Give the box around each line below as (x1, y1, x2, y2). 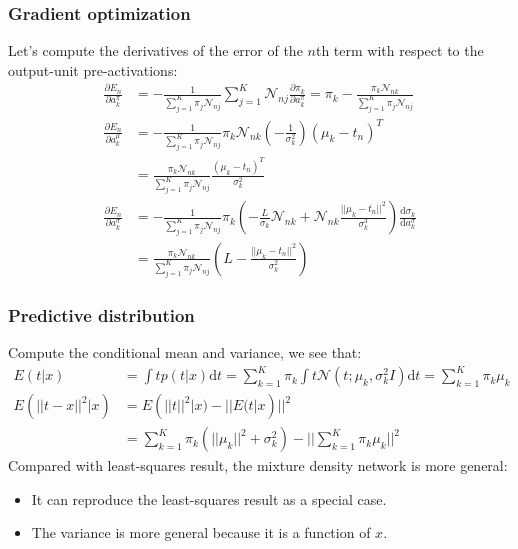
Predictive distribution (8, 302, 195, 327)
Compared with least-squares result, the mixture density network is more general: (8, 455, 508, 476)
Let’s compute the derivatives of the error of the (8, 40, 303, 61)
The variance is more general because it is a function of (31, 522, 371, 543)
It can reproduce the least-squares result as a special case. (31, 488, 387, 509)
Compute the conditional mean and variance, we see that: (8, 342, 362, 363)
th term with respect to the (315, 40, 484, 61)
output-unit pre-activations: (8, 59, 178, 80)
